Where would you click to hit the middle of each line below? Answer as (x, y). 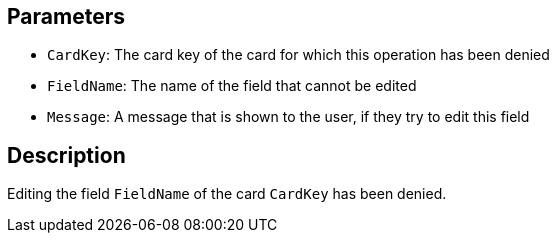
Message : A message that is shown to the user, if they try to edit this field (288, 117)
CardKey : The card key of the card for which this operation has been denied (298, 55)
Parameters (66, 16)
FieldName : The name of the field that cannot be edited (232, 86)
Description (66, 155)
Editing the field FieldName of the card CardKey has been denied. (227, 194)
